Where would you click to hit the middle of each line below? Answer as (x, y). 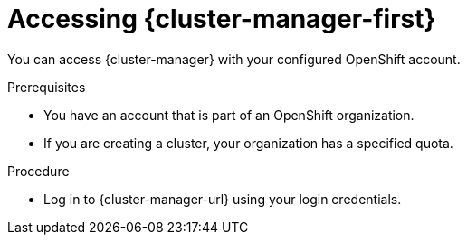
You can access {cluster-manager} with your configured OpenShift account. (234, 59)
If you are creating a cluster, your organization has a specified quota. (248, 143)
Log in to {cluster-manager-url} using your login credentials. (223, 199)
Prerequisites (47, 87)
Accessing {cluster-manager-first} (222, 19)
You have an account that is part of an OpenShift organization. (229, 115)
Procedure (38, 171)
